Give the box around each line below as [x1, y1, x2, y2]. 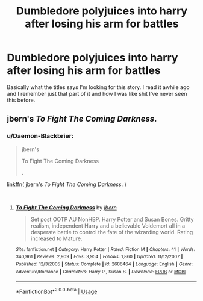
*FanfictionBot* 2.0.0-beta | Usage [15, 287, 98, 295]
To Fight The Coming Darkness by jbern [15, 203, 117, 211]
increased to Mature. [30, 235, 83, 242]
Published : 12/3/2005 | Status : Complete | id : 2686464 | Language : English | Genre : [15, 261, 193, 267]
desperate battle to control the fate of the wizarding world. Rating [30, 228, 193, 235]
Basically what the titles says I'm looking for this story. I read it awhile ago [7, 83, 190, 91]
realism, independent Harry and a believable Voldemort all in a [30, 222, 186, 229]
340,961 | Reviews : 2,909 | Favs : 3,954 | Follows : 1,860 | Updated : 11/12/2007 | [15, 254, 183, 260]
